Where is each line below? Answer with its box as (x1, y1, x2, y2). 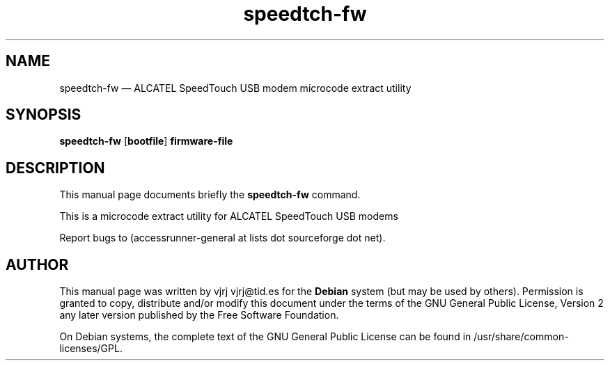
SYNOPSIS (6, 106, 81, 124)
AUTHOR (6, 255, 69, 273)
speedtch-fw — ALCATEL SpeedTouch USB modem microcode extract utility (59, 81, 412, 94)
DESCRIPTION (6, 159, 105, 177)
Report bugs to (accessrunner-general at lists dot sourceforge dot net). (59, 232, 386, 244)
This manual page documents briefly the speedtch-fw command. (59, 189, 361, 201)
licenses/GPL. (59, 342, 123, 355)
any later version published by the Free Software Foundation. (59, 309, 339, 321)
